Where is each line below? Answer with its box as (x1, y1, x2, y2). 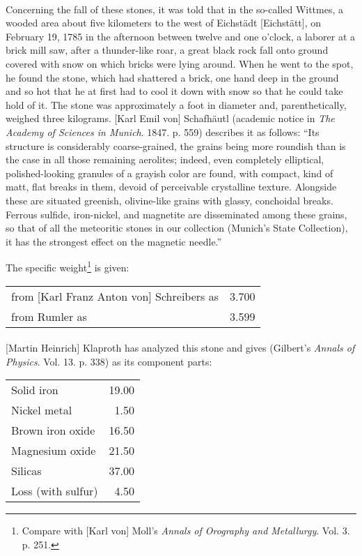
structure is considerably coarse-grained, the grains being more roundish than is (6, 138, 346, 153)
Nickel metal (11, 402, 72, 419)
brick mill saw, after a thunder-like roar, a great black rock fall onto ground (6, 43, 329, 57)
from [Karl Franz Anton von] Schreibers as (11, 287, 219, 304)
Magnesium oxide (11, 442, 96, 459)
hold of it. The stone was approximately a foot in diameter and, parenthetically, (6, 97, 347, 112)
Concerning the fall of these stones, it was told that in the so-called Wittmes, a (6, 1, 344, 16)
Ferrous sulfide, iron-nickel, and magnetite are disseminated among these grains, (6, 206, 347, 221)
